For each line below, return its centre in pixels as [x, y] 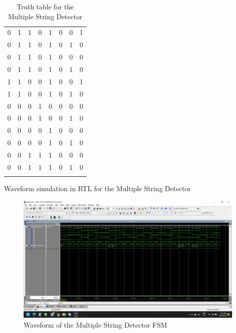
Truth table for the [45, 6]
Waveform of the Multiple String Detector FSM [95, 324]
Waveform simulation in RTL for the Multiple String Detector [98, 188]
